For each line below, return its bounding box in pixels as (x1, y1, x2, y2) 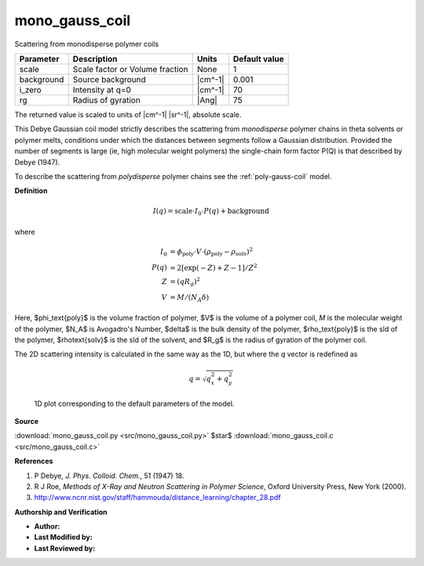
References (14, 456, 53, 466)
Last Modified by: (34, 532, 93, 542)
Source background (72, 74, 146, 85)
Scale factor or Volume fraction (72, 64, 188, 75)
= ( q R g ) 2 (170, 276, 200, 288)
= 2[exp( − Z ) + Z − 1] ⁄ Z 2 (170, 261, 258, 272)
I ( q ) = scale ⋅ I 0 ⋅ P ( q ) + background (152, 206, 270, 217)
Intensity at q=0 (72, 84, 131, 95)
